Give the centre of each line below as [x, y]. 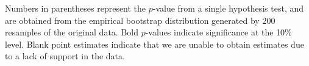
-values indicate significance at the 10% [218, 32]
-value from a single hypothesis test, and [228, 8]
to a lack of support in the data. [65, 56]
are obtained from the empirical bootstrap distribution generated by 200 [140, 20]
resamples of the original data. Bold [72, 32]
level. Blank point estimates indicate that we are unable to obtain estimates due [154, 44]
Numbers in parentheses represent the [76, 8]
